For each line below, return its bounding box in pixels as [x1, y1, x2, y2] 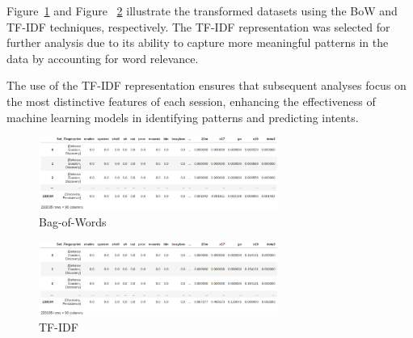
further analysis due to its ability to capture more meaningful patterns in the [6, 34, 389, 51]
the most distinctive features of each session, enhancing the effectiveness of [6, 92, 376, 109]
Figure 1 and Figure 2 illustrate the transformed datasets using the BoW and [6, 2, 398, 19]
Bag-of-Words [39, 213, 107, 230]
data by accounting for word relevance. [6, 49, 199, 66]
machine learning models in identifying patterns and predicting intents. [6, 108, 359, 125]
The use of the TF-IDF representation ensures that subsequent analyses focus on [6, 77, 407, 94]
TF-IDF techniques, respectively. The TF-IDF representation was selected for [6, 18, 390, 35]
